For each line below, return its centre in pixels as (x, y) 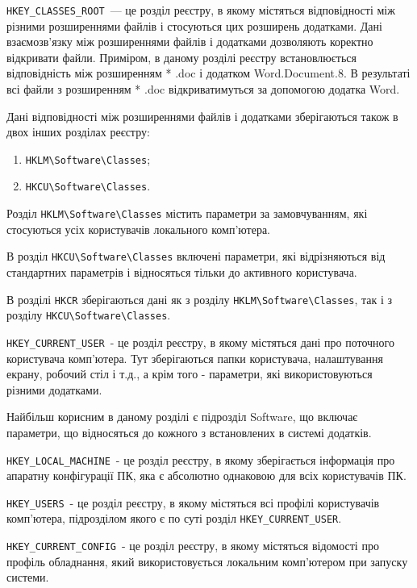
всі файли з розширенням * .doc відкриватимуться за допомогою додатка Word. (203, 89)
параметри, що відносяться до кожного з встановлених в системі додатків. (189, 432)
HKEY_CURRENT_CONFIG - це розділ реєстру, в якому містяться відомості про (193, 546)
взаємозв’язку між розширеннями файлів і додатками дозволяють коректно (190, 42)
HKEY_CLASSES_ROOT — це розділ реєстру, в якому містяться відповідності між (201, 10)
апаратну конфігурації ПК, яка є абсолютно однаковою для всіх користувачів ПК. (206, 475)
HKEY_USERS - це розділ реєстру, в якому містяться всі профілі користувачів (193, 502)
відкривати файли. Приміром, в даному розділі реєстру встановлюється (181, 57)
